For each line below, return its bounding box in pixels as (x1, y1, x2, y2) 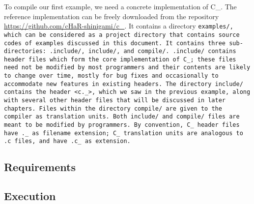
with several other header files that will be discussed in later (4, 97, 226, 104)
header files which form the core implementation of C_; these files (4, 56, 236, 63)
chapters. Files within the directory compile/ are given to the (4, 105, 222, 112)
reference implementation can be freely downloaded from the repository (4, 11, 219, 21)
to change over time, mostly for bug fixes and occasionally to (4, 72, 219, 80)
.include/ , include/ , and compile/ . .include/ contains (50, 48, 236, 55)
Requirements (4, 159, 76, 175)
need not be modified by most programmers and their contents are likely (4, 64, 251, 71)
